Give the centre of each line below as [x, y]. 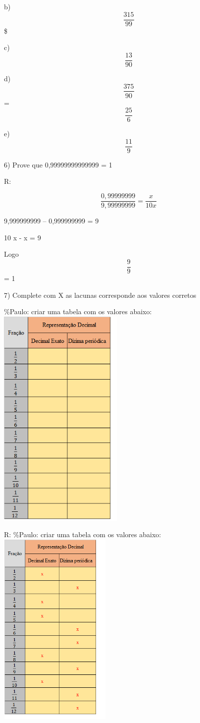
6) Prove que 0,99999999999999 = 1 [58, 164]
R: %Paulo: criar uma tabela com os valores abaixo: [83, 534]
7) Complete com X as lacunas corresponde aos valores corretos [100, 295]
